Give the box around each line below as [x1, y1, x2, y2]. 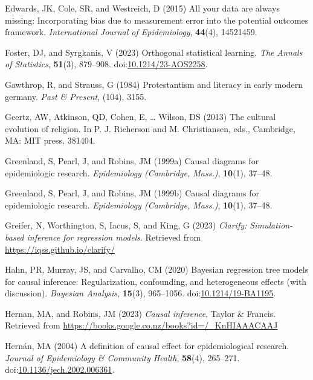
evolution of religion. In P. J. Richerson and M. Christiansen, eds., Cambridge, [5, 122, 295, 135]
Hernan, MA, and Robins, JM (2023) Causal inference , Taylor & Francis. [5, 307, 276, 319]
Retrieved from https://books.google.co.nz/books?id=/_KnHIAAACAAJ [5, 319, 278, 332]
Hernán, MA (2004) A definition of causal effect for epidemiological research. [5, 339, 289, 352]
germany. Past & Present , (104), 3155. [5, 90, 147, 102]
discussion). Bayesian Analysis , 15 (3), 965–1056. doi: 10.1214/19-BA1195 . [5, 287, 276, 299]
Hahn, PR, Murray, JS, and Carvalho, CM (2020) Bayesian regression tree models [5, 263, 309, 276]
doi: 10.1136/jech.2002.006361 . [5, 363, 115, 376]
